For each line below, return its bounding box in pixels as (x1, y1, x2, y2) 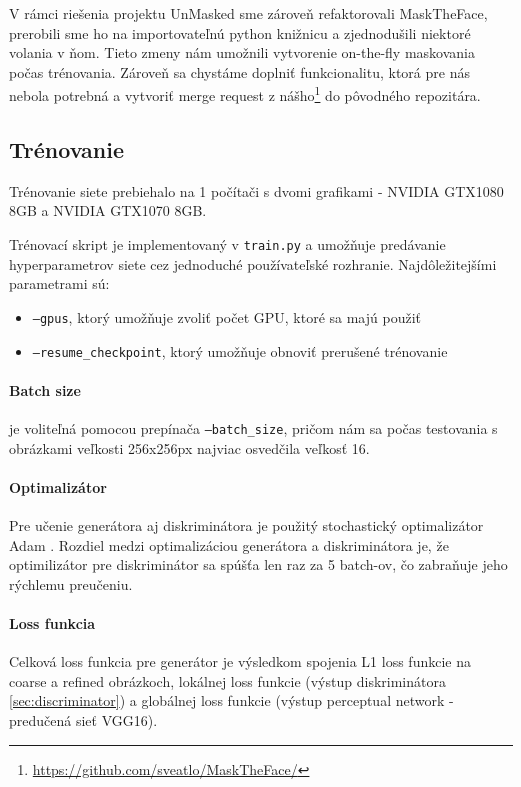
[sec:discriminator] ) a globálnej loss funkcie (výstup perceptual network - (9, 690, 454, 711)
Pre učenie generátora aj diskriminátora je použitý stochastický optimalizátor (9, 515, 484, 536)
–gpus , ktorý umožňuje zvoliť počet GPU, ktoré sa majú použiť (32, 306, 422, 327)
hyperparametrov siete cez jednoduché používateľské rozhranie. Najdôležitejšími (9, 253, 497, 274)
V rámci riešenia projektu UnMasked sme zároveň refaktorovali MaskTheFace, (9, 3, 488, 23)
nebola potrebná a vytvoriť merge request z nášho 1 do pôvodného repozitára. (9, 82, 481, 106)
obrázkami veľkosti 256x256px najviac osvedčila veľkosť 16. (9, 437, 370, 458)
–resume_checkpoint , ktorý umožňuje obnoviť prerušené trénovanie (32, 340, 448, 361)
